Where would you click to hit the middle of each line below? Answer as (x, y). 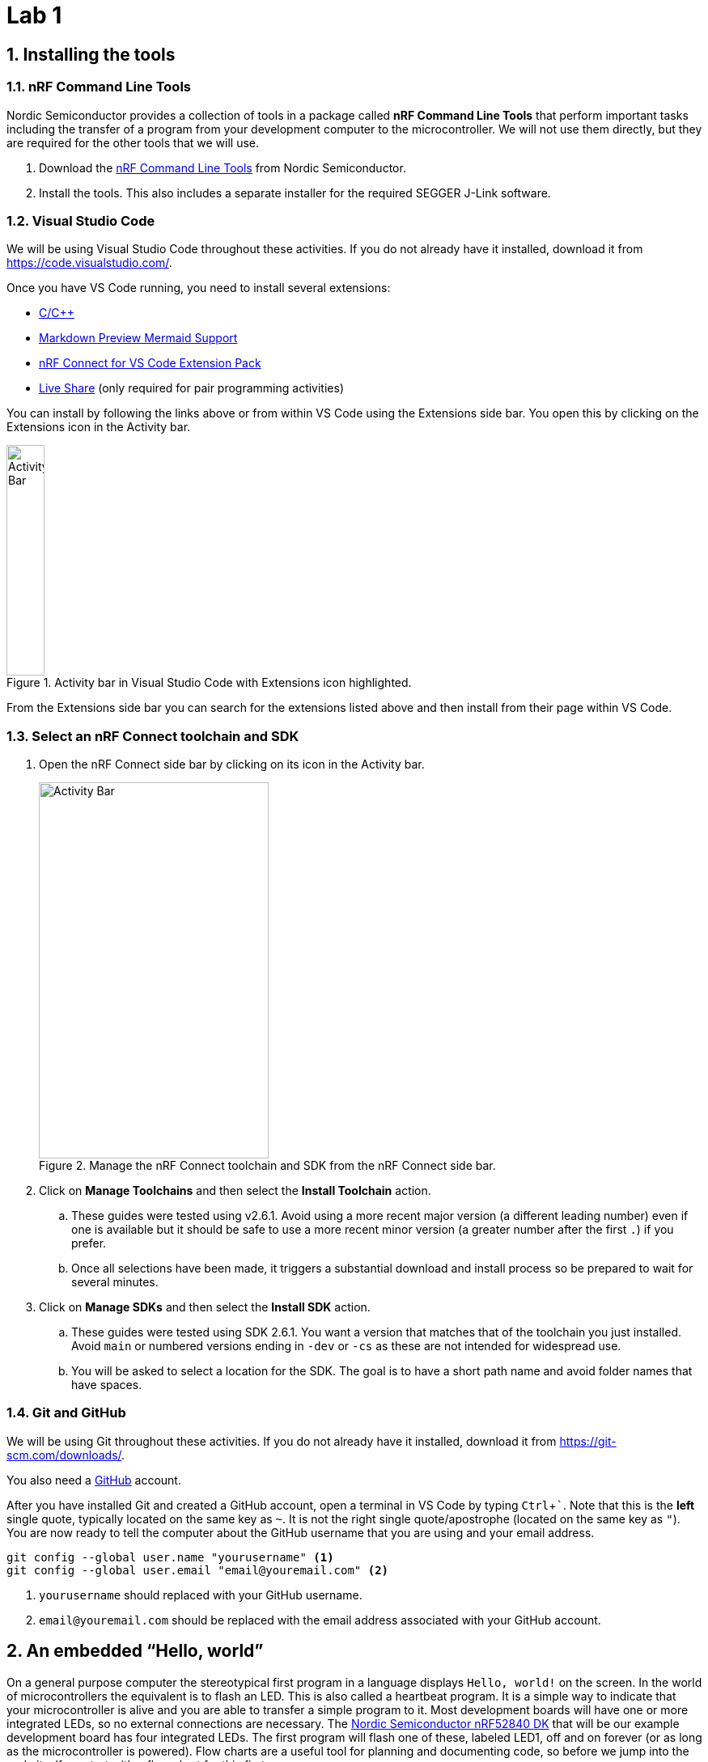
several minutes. (115, 1282)
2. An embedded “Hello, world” (135, 1651)
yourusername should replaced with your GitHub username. (201, 1595)
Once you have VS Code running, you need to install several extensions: (199, 288)
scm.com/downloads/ (64, 1455)
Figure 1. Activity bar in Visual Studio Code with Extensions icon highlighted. (209, 683)
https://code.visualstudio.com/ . (89, 263)
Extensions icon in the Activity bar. (99, 427)
